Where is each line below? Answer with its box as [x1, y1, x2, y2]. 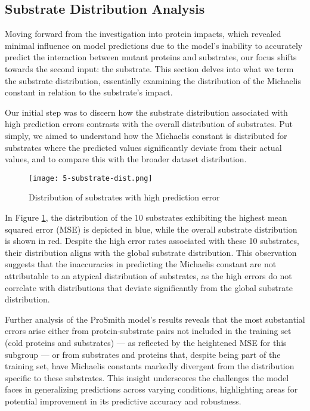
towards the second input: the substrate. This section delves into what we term [5, 62, 294, 75]
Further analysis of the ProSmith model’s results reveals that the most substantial [5, 313, 305, 325]
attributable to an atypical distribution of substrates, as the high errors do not [5, 269, 292, 282]
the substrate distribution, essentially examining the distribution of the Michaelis [5, 74, 301, 86]
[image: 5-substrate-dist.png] [29, 174, 153, 183]
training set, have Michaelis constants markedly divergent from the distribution [5, 360, 294, 372]
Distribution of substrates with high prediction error [29, 191, 220, 203]
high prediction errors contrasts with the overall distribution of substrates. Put [5, 118, 293, 130]
